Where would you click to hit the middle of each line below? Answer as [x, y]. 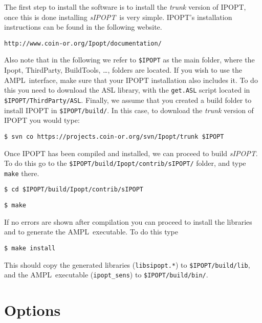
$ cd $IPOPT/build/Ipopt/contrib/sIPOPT [74, 190]
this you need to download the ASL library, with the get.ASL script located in [127, 90]
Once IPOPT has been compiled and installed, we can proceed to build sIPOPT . [131, 153]
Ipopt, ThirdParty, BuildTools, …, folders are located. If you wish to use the [123, 70]
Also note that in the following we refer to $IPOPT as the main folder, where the [129, 60]
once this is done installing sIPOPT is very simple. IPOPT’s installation [118, 17]
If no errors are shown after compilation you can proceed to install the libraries [128, 221]
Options [32, 310]
